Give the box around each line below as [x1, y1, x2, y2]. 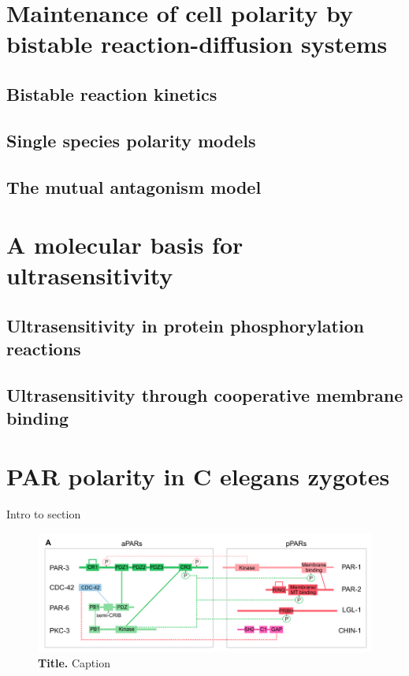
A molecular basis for [6, 228, 244, 261]
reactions [6, 336, 81, 361]
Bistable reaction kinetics [6, 81, 218, 106]
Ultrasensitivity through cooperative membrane [6, 383, 403, 407]
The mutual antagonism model [6, 174, 262, 199]
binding [6, 406, 69, 430]
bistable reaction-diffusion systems [6, 28, 388, 60]
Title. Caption [38, 655, 110, 671]
